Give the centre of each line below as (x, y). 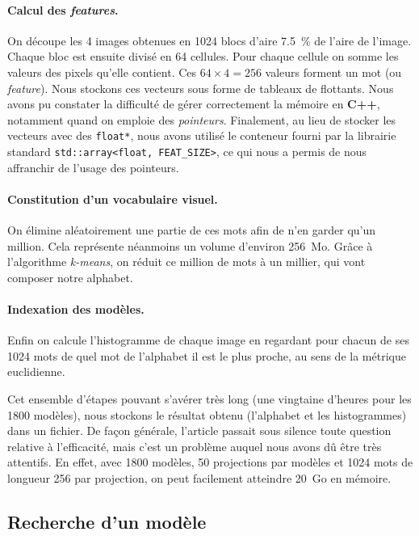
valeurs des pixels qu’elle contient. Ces (102, 72)
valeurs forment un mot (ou (333, 72)
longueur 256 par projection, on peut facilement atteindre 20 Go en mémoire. (199, 477)
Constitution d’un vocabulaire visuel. (113, 198)
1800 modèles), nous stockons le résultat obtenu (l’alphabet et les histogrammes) (207, 414)
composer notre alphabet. (70, 277)
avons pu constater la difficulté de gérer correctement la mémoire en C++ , (194, 104)
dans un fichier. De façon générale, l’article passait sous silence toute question (199, 430)
